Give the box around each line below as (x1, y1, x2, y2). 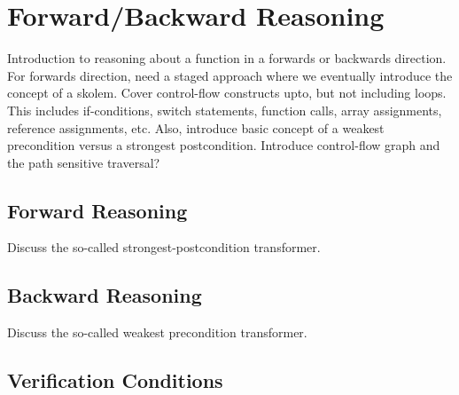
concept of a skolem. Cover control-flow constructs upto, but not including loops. (7, 83, 447, 102)
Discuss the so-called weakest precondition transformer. (7, 323, 307, 342)
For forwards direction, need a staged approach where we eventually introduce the (7, 66, 453, 84)
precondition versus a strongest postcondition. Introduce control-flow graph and (7, 136, 440, 154)
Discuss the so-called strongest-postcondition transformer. (7, 238, 321, 257)
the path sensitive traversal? (7, 153, 160, 171)
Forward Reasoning (7, 196, 188, 224)
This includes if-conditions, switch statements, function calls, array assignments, (7, 100, 442, 119)
